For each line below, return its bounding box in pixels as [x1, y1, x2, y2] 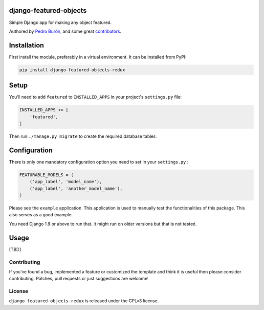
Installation [9, 41, 44, 49]
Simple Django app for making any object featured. [9, 20, 112, 25]
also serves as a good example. [9, 212, 73, 218]
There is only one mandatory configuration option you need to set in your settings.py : [9, 159, 189, 165]
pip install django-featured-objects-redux [19, 67, 126, 73]
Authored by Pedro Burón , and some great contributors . [9, 28, 122, 34]
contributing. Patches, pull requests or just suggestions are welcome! [9, 276, 149, 282]
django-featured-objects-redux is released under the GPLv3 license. [9, 298, 159, 304]
